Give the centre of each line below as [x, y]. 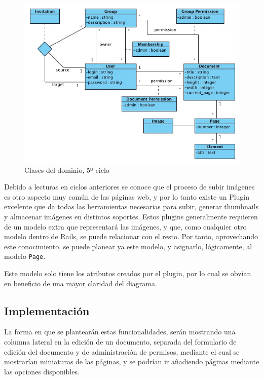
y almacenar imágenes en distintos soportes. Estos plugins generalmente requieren [131, 216]
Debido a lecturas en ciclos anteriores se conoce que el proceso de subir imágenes [129, 187]
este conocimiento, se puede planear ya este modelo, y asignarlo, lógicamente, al [128, 246]
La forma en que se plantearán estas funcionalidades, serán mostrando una [120, 332]
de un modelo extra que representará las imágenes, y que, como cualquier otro [125, 226]
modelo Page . [25, 256]
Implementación [47, 310]
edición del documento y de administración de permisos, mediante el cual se [122, 351]
